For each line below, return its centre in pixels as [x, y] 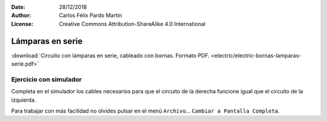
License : [22, 23]
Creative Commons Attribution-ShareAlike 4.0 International [132, 23]
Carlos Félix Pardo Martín [91, 16]
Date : [18, 7]
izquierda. [24, 100]
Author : [21, 16]
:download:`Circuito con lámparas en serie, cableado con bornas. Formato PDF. [111, 55]
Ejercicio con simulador [46, 79]
